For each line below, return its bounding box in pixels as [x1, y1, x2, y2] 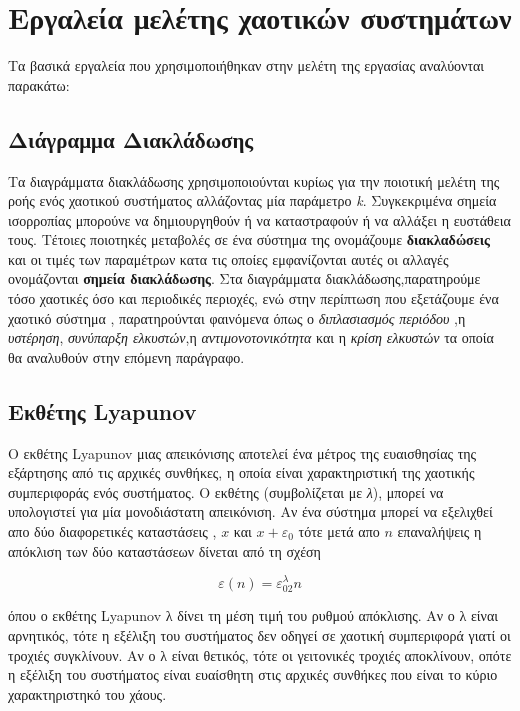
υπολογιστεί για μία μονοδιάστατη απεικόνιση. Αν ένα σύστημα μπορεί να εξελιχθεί [8, 501, 493, 522]
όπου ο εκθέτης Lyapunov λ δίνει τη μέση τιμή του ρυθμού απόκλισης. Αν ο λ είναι [8, 605, 499, 626]
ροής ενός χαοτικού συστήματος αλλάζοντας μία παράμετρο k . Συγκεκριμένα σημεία [8, 190, 497, 211]
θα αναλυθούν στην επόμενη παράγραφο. [8, 346, 245, 367]
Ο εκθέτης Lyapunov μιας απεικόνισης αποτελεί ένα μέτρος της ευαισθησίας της [8, 442, 477, 463]
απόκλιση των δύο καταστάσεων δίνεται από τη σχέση [8, 540, 321, 561]
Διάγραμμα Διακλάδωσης [8, 123, 254, 154]
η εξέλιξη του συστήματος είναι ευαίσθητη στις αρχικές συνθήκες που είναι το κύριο [8, 664, 498, 685]
